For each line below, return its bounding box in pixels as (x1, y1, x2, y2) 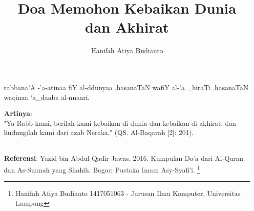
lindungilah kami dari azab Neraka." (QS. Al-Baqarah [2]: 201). (4, 127, 194, 137)
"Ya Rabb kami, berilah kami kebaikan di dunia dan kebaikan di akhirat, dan (4, 117, 236, 128)
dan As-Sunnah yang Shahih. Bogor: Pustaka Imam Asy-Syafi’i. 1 (4, 163, 200, 174)
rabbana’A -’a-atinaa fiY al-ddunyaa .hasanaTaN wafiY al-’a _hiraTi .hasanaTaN (4, 82, 249, 92)
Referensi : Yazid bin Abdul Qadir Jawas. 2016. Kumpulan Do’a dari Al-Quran (4, 153, 244, 163)
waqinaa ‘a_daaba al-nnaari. (4, 92, 90, 102)
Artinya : (4, 108, 32, 118)
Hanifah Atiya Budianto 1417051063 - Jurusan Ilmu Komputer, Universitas (15, 188, 241, 198)
